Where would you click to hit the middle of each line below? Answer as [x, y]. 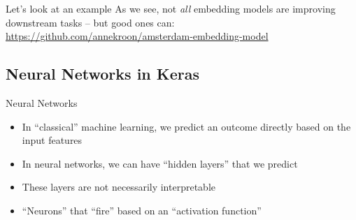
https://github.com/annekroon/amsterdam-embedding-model [137, 36]
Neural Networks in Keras [103, 74]
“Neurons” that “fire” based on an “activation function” [142, 210]
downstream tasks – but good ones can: [90, 22]
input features [52, 140]
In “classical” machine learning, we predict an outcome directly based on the [186, 126]
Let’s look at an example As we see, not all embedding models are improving [171, 8]
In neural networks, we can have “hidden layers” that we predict [160, 163]
